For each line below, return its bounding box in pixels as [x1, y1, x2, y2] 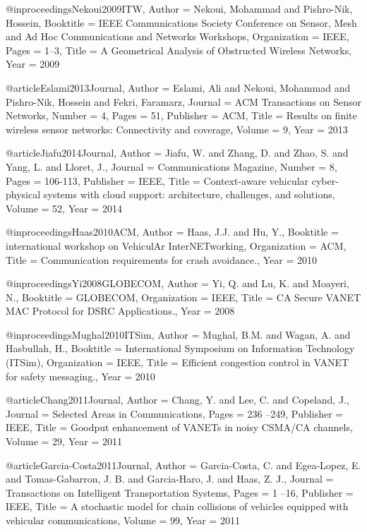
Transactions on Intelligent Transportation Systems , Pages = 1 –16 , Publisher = [6, 485, 354, 500]
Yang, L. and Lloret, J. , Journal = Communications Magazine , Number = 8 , [6, 159, 337, 174]
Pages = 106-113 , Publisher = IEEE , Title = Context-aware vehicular [6, 173, 309, 188]
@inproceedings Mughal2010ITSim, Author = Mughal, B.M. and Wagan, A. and [6, 327, 351, 341]
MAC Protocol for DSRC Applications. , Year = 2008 [6, 303, 235, 318]
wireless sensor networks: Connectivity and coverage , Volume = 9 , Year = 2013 [6, 121, 348, 136]
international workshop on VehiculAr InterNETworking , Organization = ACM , [6, 238, 347, 253]
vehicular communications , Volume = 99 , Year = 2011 [6, 513, 240, 527]
